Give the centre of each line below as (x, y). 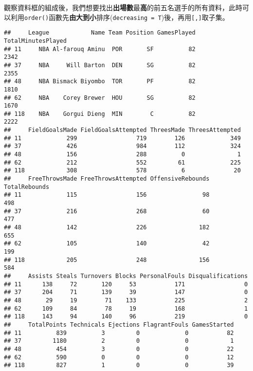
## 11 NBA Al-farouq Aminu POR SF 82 (100, 49)
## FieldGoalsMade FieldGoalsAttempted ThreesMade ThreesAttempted (122, 130)
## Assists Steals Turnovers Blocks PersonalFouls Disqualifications (126, 276)
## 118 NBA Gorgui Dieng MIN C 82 (100, 114)
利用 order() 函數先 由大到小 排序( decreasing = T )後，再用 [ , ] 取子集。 (120, 17)
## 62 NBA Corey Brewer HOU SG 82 (100, 98)
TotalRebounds (27, 187)
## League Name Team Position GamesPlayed (100, 33)
